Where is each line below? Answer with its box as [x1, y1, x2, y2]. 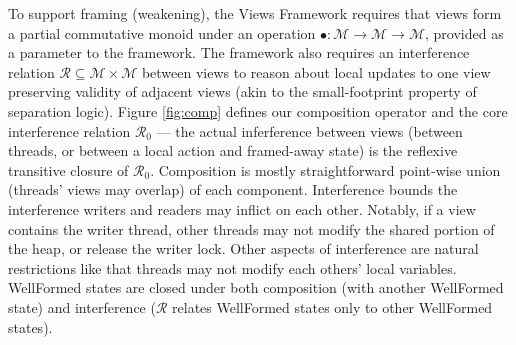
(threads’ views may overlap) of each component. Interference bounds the [8, 179, 458, 200]
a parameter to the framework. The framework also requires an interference [8, 42, 470, 63]
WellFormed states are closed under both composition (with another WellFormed [8, 277, 504, 298]
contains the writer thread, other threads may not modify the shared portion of [8, 218, 495, 239]
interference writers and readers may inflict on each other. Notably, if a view [8, 198, 476, 219]
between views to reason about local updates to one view [141, 61, 491, 82]
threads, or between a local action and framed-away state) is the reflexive [8, 140, 458, 161]
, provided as [425, 22, 504, 43]
